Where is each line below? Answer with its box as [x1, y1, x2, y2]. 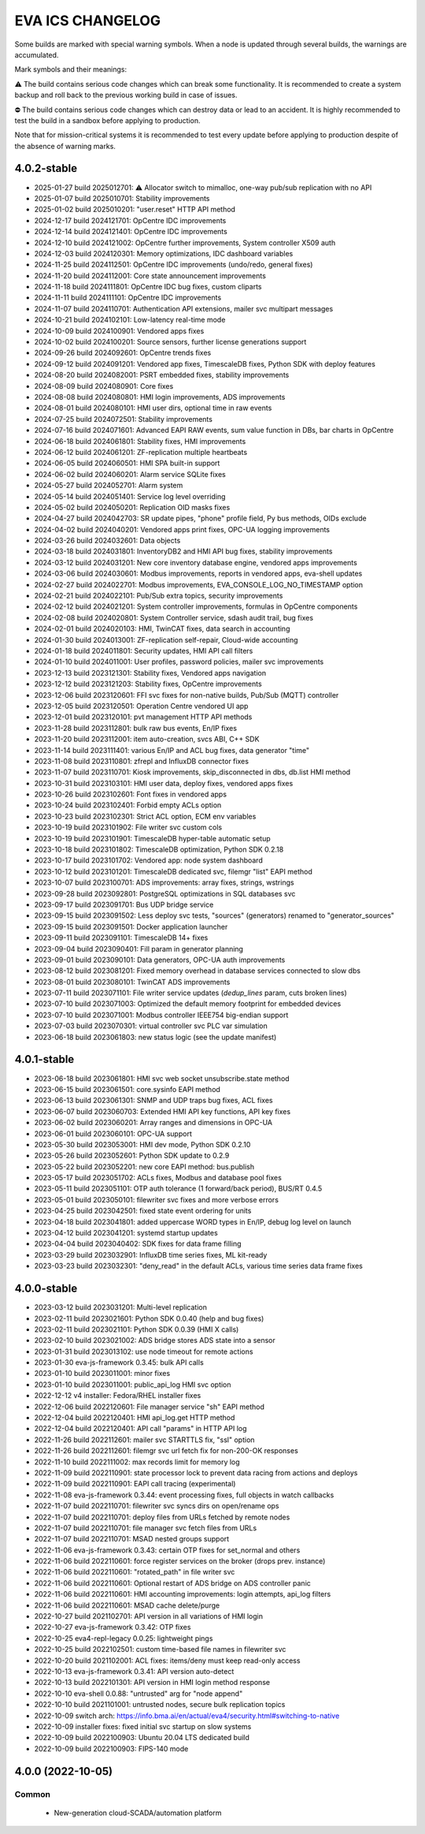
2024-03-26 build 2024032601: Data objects [34, 536, 181, 546]
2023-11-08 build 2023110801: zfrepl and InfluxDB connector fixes [34, 756, 249, 766]
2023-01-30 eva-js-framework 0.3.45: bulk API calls [34, 1358, 204, 1367]
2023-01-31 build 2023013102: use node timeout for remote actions [34, 1347, 253, 1356]
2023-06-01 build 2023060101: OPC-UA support [34, 1128, 192, 1139]
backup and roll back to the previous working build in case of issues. [14, 91, 238, 100]
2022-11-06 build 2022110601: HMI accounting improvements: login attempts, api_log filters [34, 1590, 331, 1599]
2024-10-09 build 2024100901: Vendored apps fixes [34, 326, 205, 335]
